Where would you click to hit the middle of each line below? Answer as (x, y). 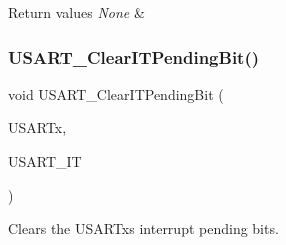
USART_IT (45, 161)
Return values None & (76, 12)
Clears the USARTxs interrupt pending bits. (143, 228)
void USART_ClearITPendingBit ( (116, 93)
